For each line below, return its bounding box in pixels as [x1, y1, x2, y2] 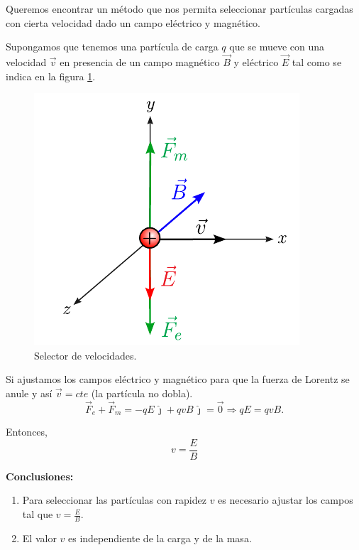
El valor [22, 530, 57, 545]
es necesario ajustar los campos [218, 492, 353, 507]
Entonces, [6, 424, 48, 439]
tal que [22, 507, 53, 522]
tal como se [292, 55, 342, 69]
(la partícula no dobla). [91, 385, 193, 400]
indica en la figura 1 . [6, 68, 96, 83]
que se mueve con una [229, 39, 325, 54]
